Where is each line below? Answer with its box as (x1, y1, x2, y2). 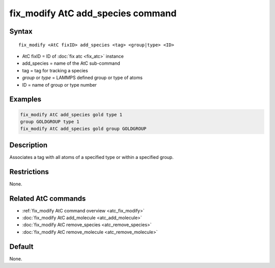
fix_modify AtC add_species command (9, 8, 177, 19)
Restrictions (9, 167, 49, 176)
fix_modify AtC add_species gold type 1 (20, 112, 122, 117)
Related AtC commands (9, 194, 86, 203)
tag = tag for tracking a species (22, 67, 89, 73)
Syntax (9, 27, 33, 36)
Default (9, 242, 34, 251)
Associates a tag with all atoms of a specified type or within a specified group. (9, 154, 174, 160)
